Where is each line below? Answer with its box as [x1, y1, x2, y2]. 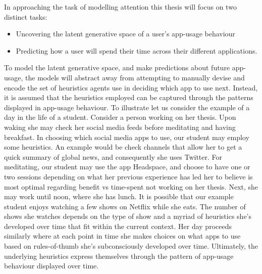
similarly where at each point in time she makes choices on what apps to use [4, 231, 241, 241]
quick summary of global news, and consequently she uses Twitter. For [4, 151, 223, 162]
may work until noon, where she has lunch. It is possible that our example [4, 191, 234, 202]
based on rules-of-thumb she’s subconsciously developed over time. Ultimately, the [4, 241, 258, 251]
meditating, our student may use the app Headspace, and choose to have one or [4, 161, 250, 172]
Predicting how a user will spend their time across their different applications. [16, 45, 257, 56]
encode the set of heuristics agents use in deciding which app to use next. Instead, [4, 82, 258, 93]
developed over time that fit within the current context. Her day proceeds [4, 220, 232, 231]
